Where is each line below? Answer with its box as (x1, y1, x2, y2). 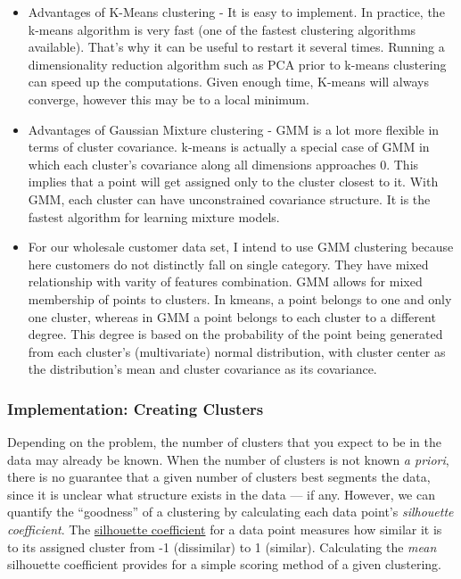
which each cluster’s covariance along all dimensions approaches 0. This (28, 154, 419, 173)
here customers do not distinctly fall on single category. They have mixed (28, 254, 429, 273)
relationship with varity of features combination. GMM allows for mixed (28, 272, 423, 291)
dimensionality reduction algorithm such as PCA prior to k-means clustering (28, 54, 447, 73)
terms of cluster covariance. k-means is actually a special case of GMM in (28, 137, 430, 156)
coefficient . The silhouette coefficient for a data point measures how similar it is (7, 520, 442, 539)
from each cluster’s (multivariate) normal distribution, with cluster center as (28, 342, 446, 360)
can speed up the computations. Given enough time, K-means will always (28, 72, 429, 91)
